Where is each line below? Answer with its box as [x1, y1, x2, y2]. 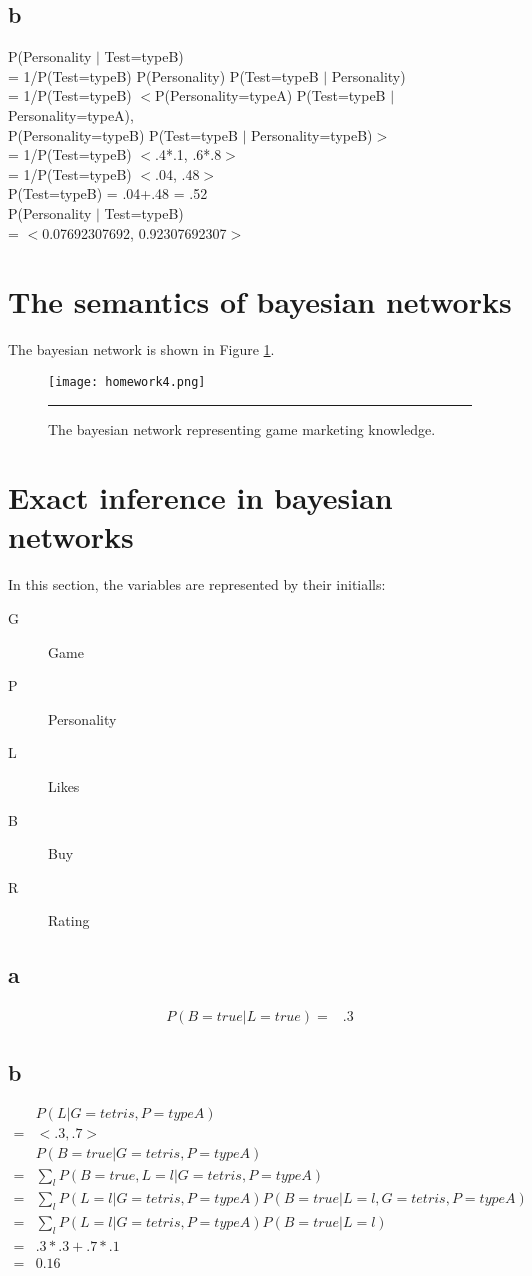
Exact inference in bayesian [8, 477, 393, 518]
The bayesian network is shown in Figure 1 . [8, 339, 275, 360]
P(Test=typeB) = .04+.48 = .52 [8, 183, 208, 204]
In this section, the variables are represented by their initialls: [8, 574, 386, 595]
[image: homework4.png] [48, 374, 206, 389]
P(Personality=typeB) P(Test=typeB [8, 124, 238, 145]
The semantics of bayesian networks [8, 281, 512, 322]
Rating [48, 910, 90, 931]
